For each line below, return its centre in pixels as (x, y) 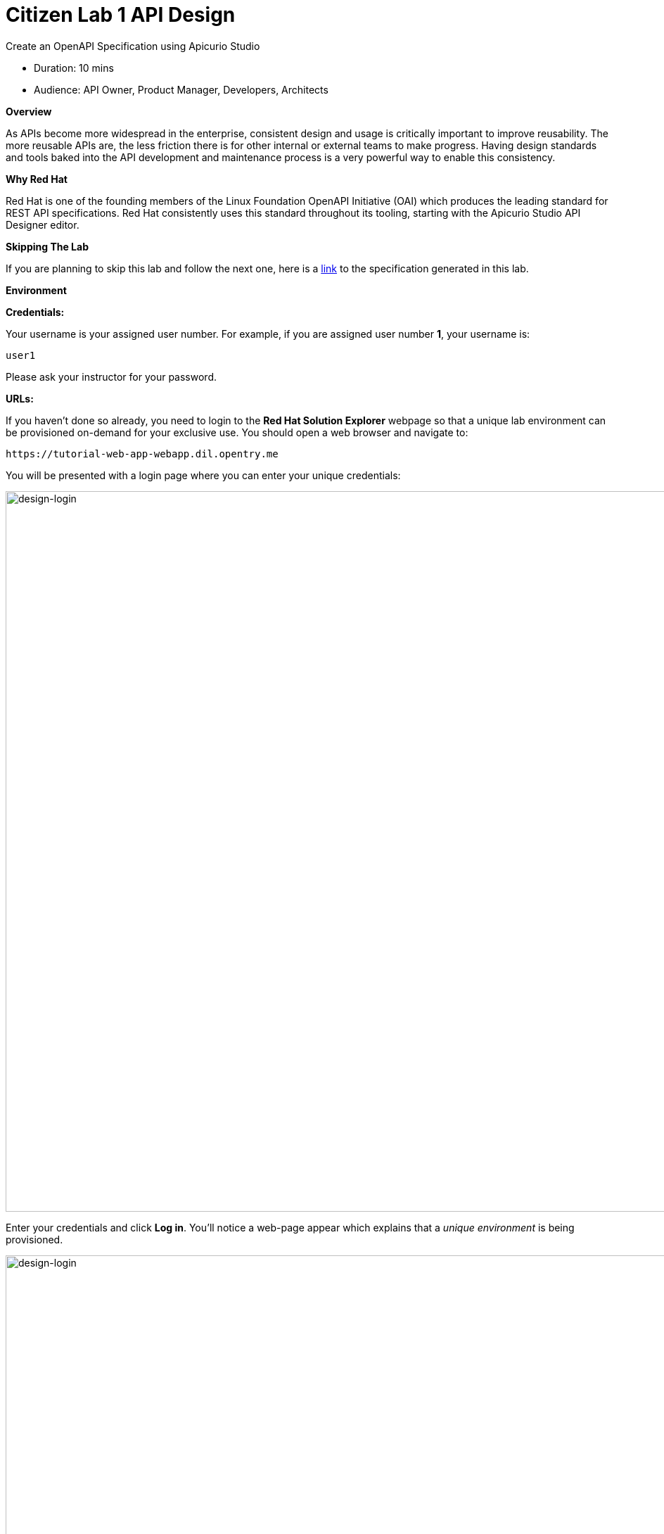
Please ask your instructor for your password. (111, 376)
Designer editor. (43, 224)
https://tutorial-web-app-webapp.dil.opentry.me (142, 454)
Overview (29, 111)
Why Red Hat (37, 179)
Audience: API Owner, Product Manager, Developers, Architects (181, 89)
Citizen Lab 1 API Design (121, 15)
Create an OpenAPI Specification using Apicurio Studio (133, 46)
